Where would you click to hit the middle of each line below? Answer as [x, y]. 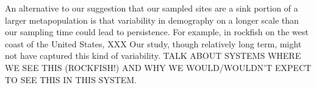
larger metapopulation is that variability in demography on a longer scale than [152, 20]
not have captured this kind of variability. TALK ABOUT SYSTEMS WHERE [153, 56]
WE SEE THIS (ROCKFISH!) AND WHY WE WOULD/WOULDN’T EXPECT [158, 67]
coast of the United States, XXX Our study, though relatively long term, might [153, 43]
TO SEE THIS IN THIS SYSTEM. [71, 79]
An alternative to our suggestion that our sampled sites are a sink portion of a [152, 8]
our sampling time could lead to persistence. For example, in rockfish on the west [157, 32]
